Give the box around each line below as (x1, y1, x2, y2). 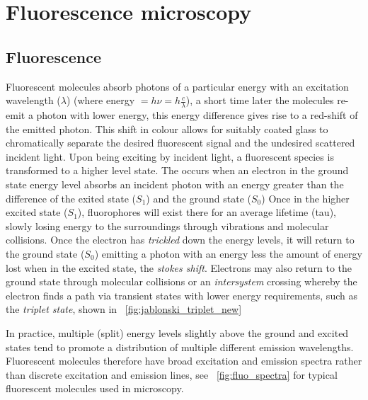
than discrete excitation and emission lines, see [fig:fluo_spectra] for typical (6, 367, 338, 382)
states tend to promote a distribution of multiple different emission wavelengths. (6, 339, 354, 354)
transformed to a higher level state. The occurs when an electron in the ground (6, 163, 349, 178)
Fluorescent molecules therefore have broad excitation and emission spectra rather (6, 353, 362, 368)
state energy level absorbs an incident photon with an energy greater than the (6, 176, 344, 191)
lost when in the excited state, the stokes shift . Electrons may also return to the (6, 260, 352, 275)
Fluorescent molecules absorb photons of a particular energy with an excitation (6, 79, 349, 93)
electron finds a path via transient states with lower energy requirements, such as (6, 287, 357, 302)
